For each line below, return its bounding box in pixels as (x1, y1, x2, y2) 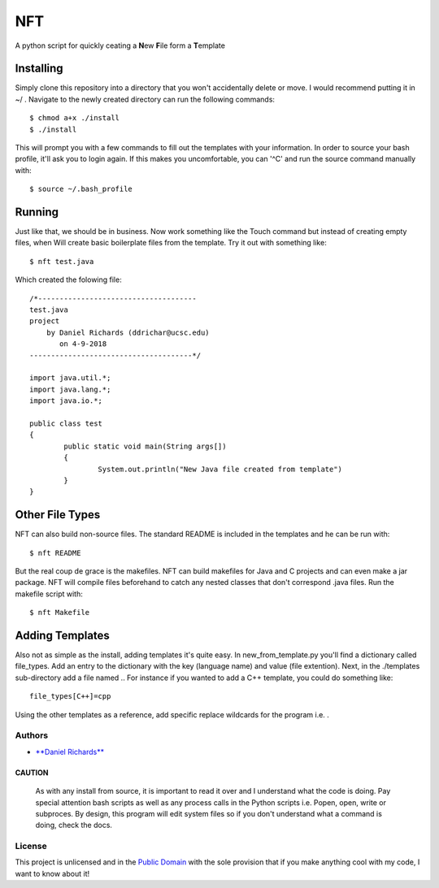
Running (15, 206, 59, 219)
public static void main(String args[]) (63, 441, 227, 451)
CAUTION (15, 768, 49, 778)
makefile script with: (15, 589, 83, 599)
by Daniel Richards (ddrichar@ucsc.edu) (46, 327, 211, 337)
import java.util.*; (29, 374, 111, 383)
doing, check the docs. (35, 821, 113, 830)
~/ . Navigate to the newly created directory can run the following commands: (15, 94, 276, 104)
